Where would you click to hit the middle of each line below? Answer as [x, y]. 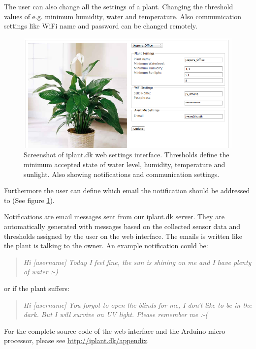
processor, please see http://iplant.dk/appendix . [77, 340]
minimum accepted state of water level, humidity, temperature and [125, 164]
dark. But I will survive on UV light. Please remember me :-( [116, 314]
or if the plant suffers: [37, 288]
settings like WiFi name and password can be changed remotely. [101, 26]
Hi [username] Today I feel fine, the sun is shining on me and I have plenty [137, 262]
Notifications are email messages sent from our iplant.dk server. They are [114, 217]
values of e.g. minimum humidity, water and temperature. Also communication [123, 16]
